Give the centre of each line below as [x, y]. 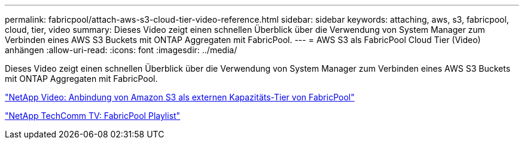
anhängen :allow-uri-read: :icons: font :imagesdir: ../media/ [121, 50]
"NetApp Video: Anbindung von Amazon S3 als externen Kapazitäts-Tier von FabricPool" [180, 97]
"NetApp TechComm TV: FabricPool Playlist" [93, 116]
